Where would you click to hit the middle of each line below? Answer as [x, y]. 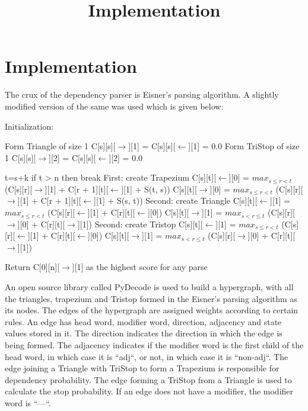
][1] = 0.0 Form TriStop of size [244, 146]
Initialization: [29, 126]
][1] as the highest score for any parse [140, 267]
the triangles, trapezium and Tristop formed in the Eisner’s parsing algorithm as [151, 298]
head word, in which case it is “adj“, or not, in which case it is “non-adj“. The [147, 356]
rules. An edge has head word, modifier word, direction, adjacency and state [143, 321]
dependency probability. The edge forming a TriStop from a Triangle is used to [148, 379]
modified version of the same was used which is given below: [114, 106]
